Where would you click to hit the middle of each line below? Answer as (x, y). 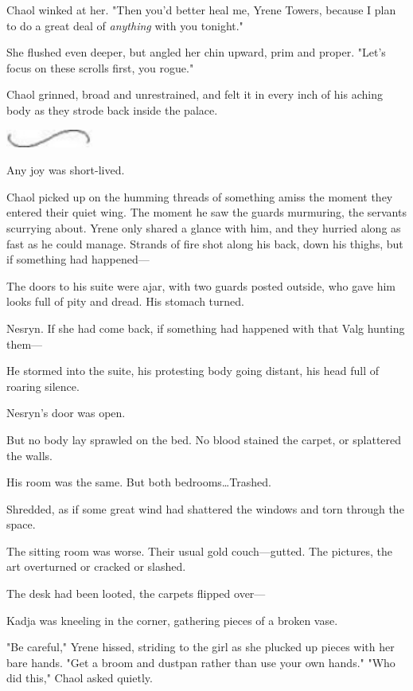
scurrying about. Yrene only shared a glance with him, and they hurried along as (204, 227)
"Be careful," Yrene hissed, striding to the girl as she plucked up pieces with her (201, 647)
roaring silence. (43, 386)
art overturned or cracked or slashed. (96, 566)
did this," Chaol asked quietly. (80, 678)
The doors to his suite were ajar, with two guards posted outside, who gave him (201, 285)
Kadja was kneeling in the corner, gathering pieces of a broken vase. (172, 620)
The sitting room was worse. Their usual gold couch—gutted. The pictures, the (200, 550)
